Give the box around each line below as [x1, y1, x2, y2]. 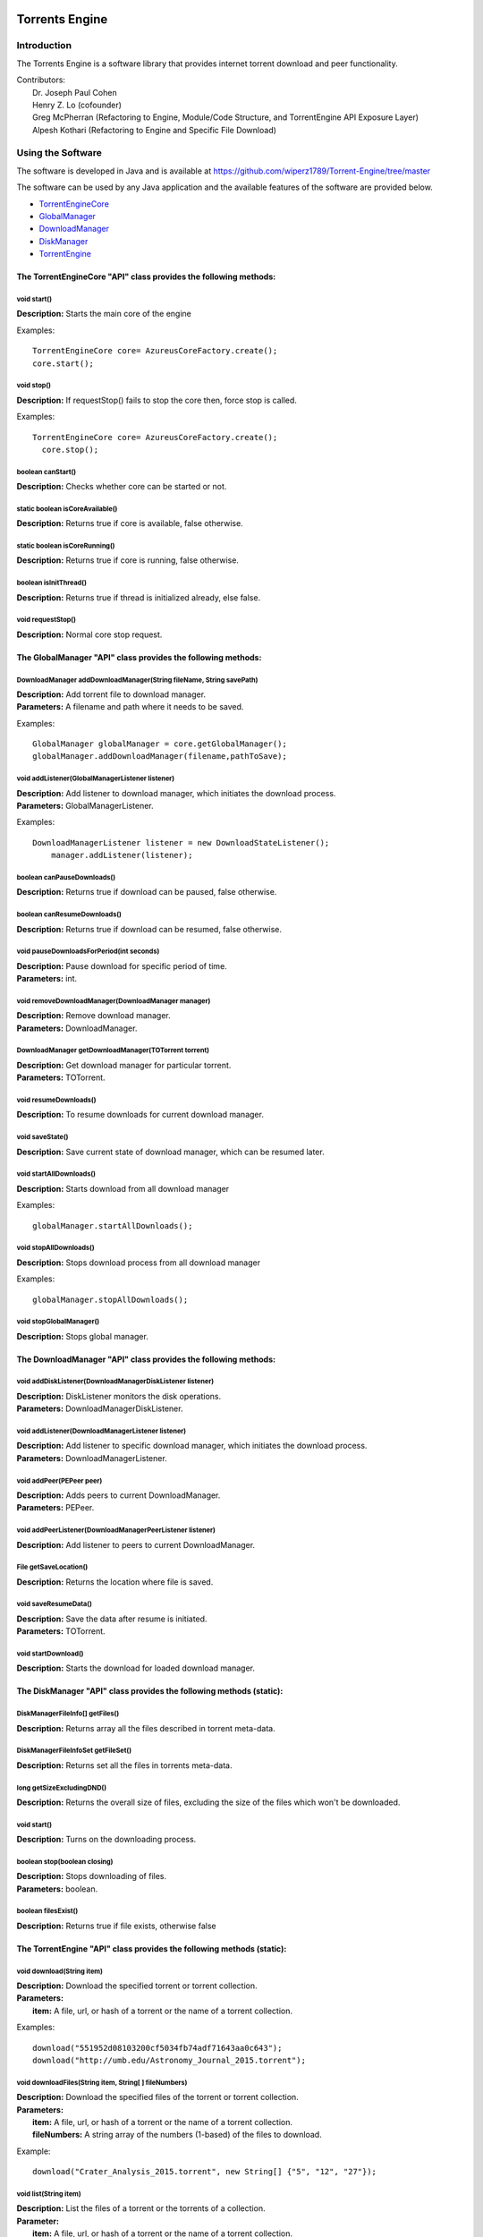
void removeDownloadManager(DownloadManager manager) [16, 996, 211, 1006]
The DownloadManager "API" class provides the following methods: [16, 1354, 276, 1365]
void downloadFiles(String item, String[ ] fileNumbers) [16, 2078, 188, 2087]
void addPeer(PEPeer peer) [16, 1476, 103, 1485]
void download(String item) [16, 1967, 103, 1976]
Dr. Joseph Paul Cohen [32, 87, 117, 98]
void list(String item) [16, 2189, 81, 2199]
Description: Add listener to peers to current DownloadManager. [16, 1539, 255, 1550]
